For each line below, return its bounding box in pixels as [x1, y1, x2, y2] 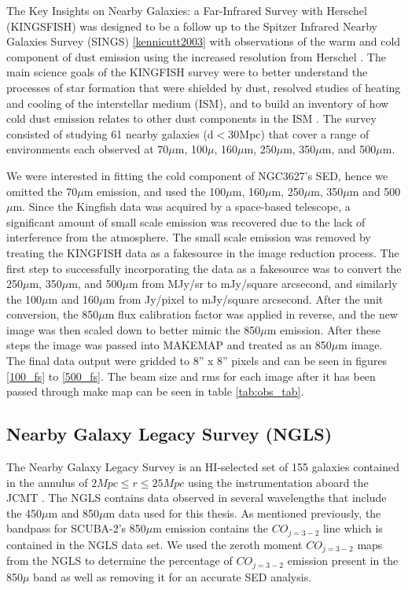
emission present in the [287, 552, 399, 569]
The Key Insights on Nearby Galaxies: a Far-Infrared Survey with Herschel [6, 2, 367, 18]
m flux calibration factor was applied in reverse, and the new [105, 306, 399, 323]
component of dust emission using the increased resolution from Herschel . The [6, 48, 386, 65]
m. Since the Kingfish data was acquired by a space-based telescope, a [13, 198, 351, 215]
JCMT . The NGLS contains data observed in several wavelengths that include [6, 489, 387, 506]
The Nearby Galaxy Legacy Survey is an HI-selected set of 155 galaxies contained [6, 459, 399, 475]
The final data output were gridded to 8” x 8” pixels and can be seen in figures [6, 352, 388, 369]
